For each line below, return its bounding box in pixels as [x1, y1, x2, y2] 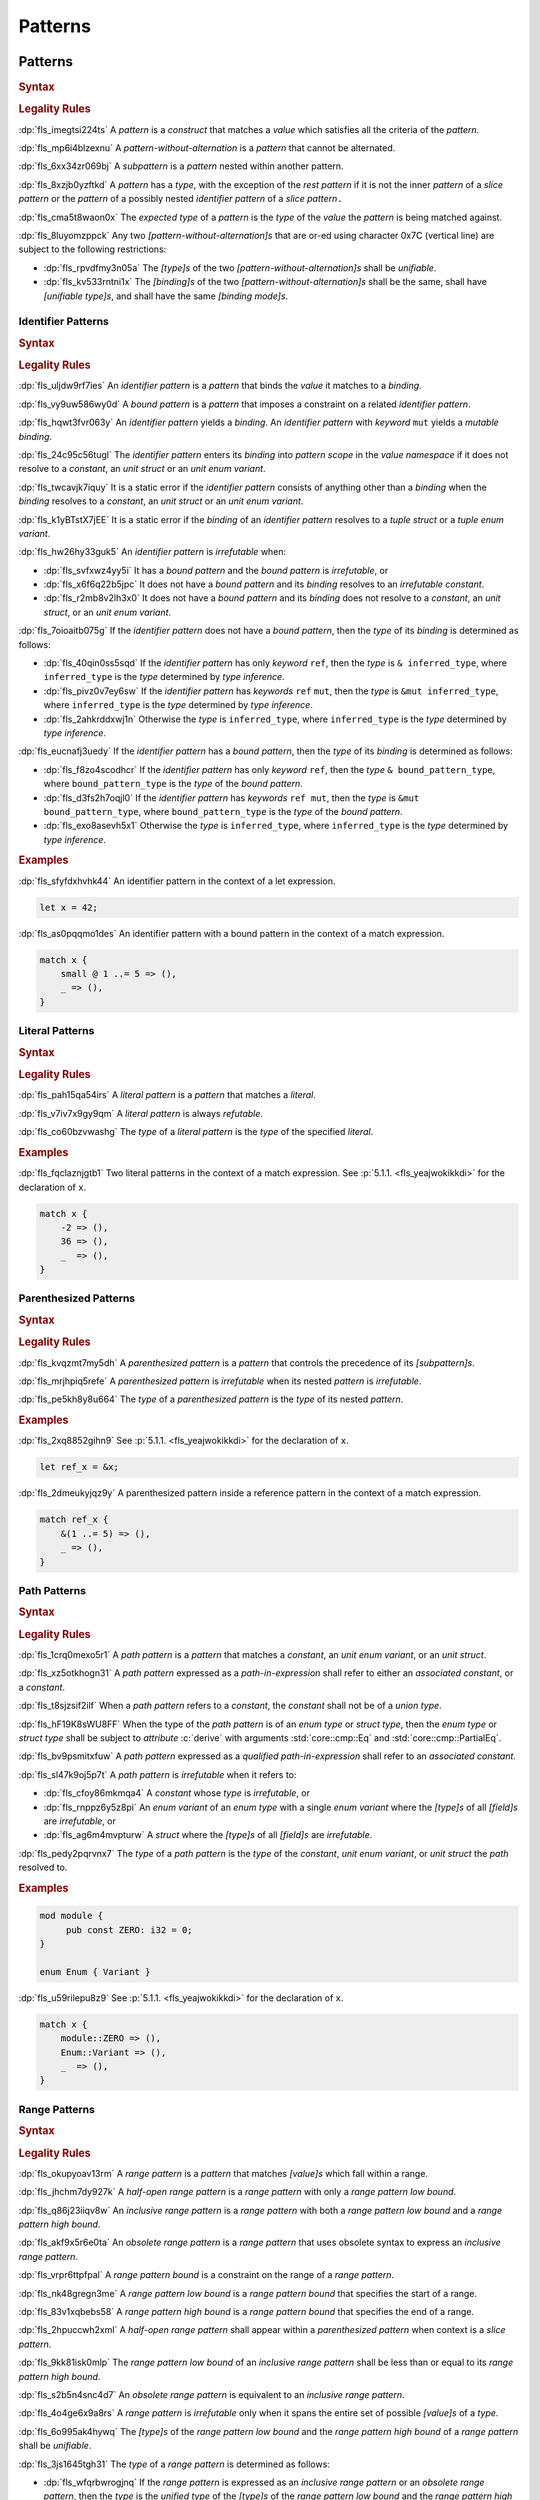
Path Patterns [18, 1583, 87, 1597]
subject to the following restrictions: [18, 243, 167, 255]
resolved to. [18, 1861, 68, 1874]
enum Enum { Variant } [39, 1966, 151, 1977]
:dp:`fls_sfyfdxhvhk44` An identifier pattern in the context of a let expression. [18, 875, 336, 887]
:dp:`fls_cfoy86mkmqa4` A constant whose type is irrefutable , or [43, 1787, 310, 1799]
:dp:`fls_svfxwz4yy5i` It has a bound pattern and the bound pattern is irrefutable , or [43, 564, 389, 576]
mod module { [39, 1910, 104, 1922]
